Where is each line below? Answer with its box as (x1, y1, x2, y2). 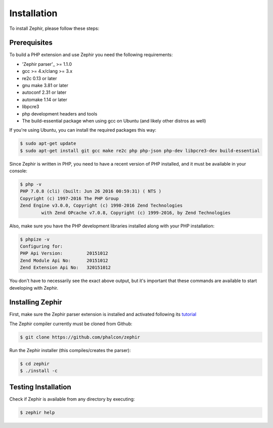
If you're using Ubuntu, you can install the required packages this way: (9, 127, 157, 133)
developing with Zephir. (9, 285, 59, 291)
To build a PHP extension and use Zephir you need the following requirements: (9, 52, 173, 58)
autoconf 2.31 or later (22, 89, 67, 96)
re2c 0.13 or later (22, 75, 57, 81)
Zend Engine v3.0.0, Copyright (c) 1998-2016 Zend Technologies (20, 203, 183, 209)
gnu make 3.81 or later (22, 83, 68, 89)
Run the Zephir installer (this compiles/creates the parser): (9, 347, 131, 353)
